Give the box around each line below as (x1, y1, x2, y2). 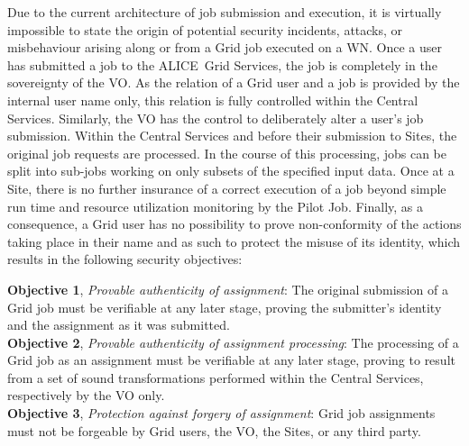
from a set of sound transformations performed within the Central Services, (7, 368, 424, 387)
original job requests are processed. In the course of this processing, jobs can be (7, 143, 447, 162)
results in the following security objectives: (7, 250, 243, 269)
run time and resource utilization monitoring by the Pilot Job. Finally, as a (7, 196, 424, 215)
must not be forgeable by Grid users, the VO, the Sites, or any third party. (7, 421, 421, 440)
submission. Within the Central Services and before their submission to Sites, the (7, 126, 457, 145)
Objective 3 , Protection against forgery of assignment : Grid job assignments (7, 404, 436, 423)
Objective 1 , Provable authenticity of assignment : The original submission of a (7, 279, 448, 298)
